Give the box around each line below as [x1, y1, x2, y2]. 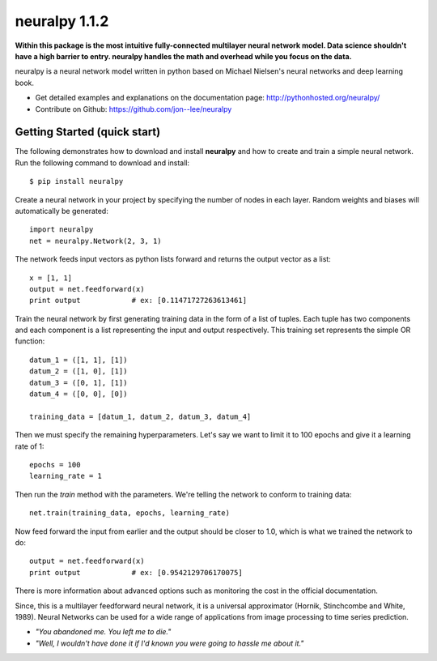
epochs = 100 [29, 460, 81, 469]
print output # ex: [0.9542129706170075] [29, 568, 243, 577]
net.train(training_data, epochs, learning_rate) [29, 509, 231, 518]
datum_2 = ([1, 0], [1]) [29, 367, 128, 376]
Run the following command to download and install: [15, 158, 190, 168]
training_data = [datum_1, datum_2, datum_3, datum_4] [29, 412, 252, 421]
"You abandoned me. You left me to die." [35, 627, 172, 637]
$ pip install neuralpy [29, 177, 124, 186]
